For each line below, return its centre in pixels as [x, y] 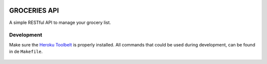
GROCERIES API [34, 11]
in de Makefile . [26, 52]
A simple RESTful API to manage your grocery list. [60, 22]
